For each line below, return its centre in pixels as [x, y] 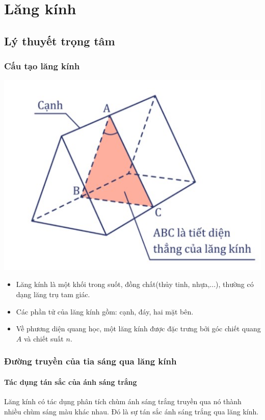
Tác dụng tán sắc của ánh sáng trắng [71, 382]
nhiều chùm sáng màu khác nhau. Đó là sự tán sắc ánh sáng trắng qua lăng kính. [131, 411]
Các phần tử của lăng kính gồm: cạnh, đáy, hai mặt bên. [105, 311]
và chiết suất [44, 338]
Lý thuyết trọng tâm [60, 41]
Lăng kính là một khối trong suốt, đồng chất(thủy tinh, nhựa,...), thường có [135, 284]
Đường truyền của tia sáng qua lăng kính [90, 361]
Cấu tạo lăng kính [42, 66]
